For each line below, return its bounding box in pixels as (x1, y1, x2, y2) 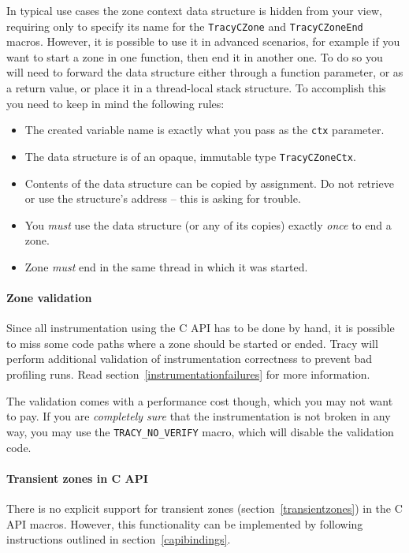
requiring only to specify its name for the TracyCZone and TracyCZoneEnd (6, 17, 363, 34)
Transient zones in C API (6, 469, 148, 486)
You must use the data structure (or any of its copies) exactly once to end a (24, 216, 392, 233)
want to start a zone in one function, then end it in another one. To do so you (6, 48, 383, 65)
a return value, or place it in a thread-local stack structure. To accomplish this (6, 80, 386, 96)
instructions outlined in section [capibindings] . (6, 531, 231, 547)
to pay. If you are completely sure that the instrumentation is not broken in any (6, 408, 391, 424)
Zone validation (6, 290, 92, 306)
